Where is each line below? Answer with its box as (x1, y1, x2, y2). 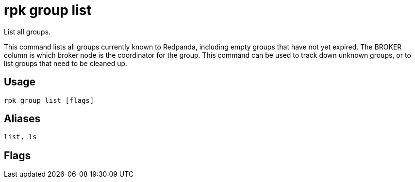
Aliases (4, 113, 41, 125)
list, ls (4, 133, 37, 141)
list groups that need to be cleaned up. (4, 59, 128, 67)
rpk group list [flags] (4, 96, 94, 104)
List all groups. (4, 27, 51, 36)
